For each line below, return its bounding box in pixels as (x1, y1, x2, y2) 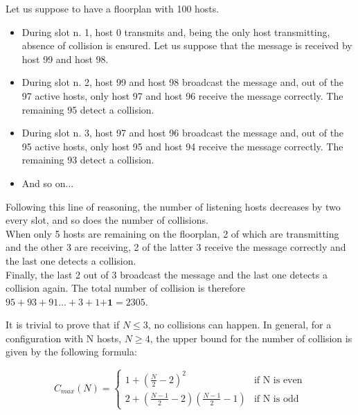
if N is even (253, 375, 303, 385)
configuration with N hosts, (6, 330, 122, 345)
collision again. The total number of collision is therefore (6, 281, 246, 295)
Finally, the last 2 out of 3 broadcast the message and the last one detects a (6, 267, 328, 281)
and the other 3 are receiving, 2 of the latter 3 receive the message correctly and (6, 240, 346, 254)
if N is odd (253, 394, 299, 404)
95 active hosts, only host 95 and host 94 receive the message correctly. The (21, 139, 343, 153)
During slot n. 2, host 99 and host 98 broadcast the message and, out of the (21, 75, 344, 89)
